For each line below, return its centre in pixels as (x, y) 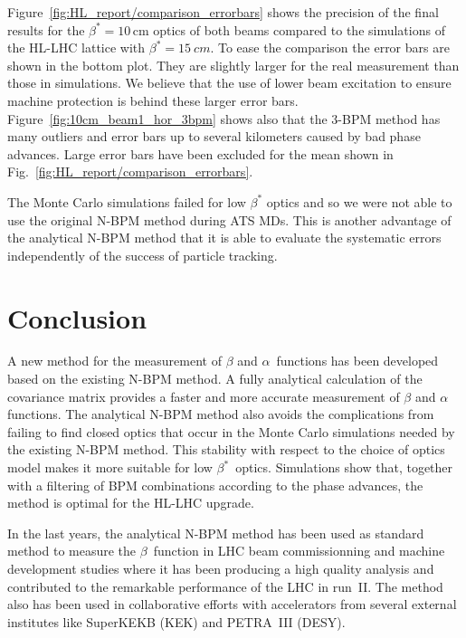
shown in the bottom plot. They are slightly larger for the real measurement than (233, 65)
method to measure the (72, 551)
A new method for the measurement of (114, 361)
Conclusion (77, 317)
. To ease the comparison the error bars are (330, 48)
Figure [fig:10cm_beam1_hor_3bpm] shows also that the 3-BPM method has (224, 118)
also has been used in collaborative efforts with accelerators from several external (232, 604)
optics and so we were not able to (359, 201)
